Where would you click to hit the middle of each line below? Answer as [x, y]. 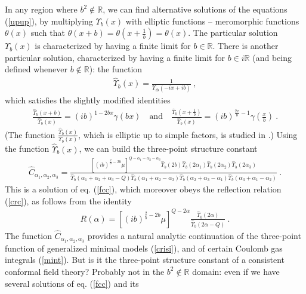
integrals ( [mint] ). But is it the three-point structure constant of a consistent [145, 260]
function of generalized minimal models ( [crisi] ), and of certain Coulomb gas [144, 248]
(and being [272, 57]
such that [48, 33]
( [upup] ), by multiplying [49, 21]
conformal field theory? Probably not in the [85, 271]
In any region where [41, 9]
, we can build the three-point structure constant [168, 148]
